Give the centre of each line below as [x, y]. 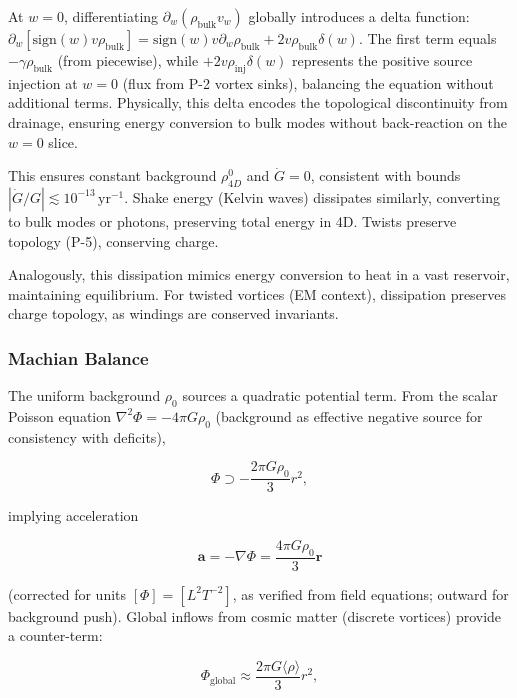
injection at [43, 82]
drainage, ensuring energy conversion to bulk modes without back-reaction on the [257, 121]
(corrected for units [67, 593]
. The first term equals [427, 38]
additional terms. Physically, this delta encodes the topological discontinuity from [258, 102]
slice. [63, 141]
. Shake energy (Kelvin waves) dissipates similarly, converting [312, 196]
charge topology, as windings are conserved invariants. [173, 313]
